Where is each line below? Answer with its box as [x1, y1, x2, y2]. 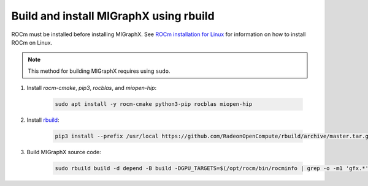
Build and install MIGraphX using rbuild [11, 9, 215, 23]
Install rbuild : [26, 116, 59, 124]
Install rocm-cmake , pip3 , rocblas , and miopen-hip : [26, 84, 157, 92]
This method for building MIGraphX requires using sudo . [28, 67, 171, 75]
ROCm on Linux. [11, 39, 53, 46]
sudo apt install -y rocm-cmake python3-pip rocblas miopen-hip [55, 101, 253, 108]
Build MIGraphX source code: [26, 149, 101, 156]
